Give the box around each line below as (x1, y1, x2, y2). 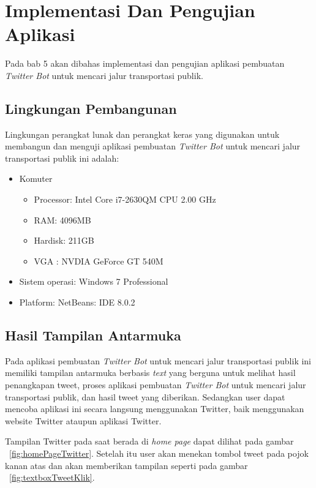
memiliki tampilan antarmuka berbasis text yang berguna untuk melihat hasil (5, 366, 296, 379)
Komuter (19, 172, 53, 185)
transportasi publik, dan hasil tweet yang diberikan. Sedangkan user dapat (5, 390, 285, 403)
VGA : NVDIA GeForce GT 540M (34, 254, 164, 267)
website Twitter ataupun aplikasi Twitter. (5, 414, 162, 427)
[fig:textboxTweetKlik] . (9, 471, 95, 484)
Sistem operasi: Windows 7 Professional (19, 275, 168, 288)
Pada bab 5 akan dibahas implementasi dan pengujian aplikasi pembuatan (5, 57, 285, 70)
